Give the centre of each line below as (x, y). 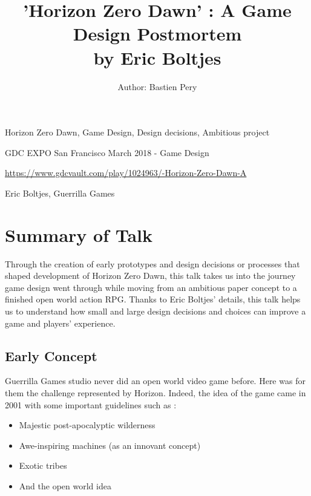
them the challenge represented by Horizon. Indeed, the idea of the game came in (155, 392)
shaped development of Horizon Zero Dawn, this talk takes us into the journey (150, 276)
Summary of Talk (79, 234)
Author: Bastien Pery (157, 86)
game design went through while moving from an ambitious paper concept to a (151, 287)
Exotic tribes (43, 465)
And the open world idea (65, 485)
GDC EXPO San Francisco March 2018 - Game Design (107, 152)
